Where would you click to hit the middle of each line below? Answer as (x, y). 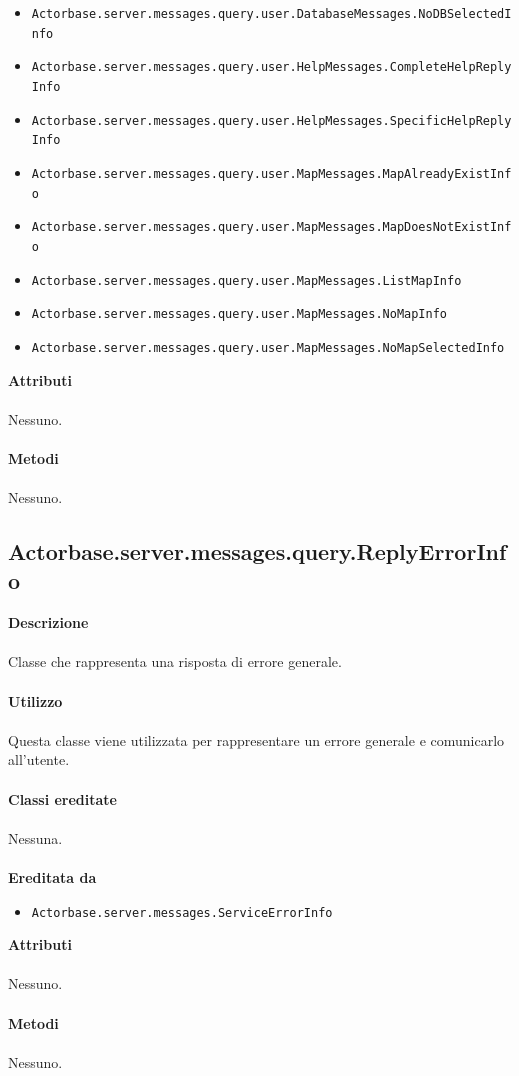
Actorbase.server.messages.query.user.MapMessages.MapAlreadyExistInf (271, 173)
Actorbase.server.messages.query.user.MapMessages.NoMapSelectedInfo (268, 347)
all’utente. (39, 759)
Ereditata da (52, 877)
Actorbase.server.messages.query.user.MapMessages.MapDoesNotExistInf (271, 227)
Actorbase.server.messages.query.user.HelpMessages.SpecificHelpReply (271, 120)
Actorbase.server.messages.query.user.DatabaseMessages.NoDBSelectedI (271, 14)
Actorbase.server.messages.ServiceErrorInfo (182, 912)
